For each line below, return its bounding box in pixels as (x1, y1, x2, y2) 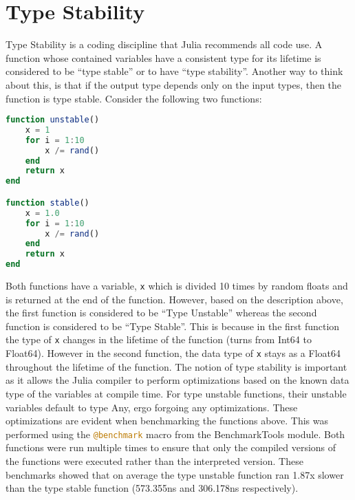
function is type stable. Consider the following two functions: (6, 91, 262, 105)
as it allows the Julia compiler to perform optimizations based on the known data (6, 373, 349, 387)
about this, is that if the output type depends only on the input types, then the (6, 77, 342, 91)
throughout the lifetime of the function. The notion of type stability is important (6, 359, 347, 373)
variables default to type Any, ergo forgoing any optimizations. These (6, 400, 298, 414)
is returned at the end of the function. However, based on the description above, (6, 292, 343, 306)
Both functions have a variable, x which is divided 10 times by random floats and (6, 279, 348, 292)
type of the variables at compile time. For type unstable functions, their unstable (6, 386, 347, 400)
